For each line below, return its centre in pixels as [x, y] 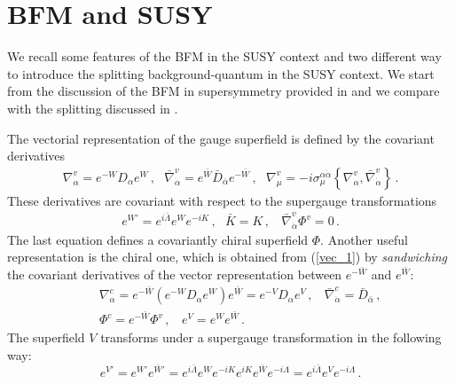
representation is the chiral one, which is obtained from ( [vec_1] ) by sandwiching [227, 257]
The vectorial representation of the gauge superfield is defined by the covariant [221, 138]
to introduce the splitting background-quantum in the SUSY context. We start [221, 73]
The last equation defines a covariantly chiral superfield [158, 239]
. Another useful [365, 239]
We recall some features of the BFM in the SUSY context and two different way [224, 56]
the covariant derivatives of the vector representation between [175, 274]
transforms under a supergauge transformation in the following [271, 337]
